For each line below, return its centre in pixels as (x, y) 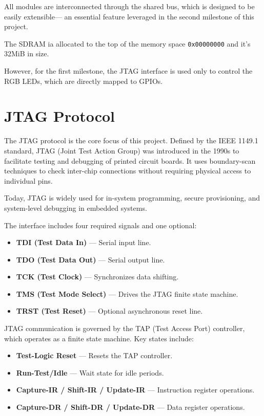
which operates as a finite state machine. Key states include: (99, 338)
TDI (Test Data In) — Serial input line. (84, 242)
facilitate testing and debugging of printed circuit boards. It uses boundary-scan (130, 160)
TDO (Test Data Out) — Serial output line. (90, 259)
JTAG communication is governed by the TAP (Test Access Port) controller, (125, 328)
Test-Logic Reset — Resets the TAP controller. (94, 355)
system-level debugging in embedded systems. (76, 207)
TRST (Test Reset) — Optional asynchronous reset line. (109, 311)
